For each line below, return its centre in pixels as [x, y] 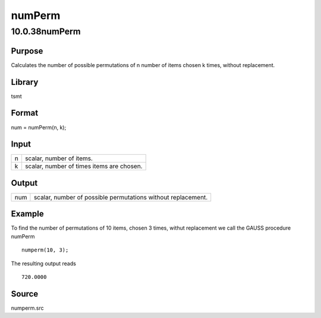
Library [25, 82]
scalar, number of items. [59, 158]
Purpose [27, 51]
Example [27, 214]
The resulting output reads [44, 263]
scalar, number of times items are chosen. [84, 166]
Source [25, 294]
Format [25, 113]
